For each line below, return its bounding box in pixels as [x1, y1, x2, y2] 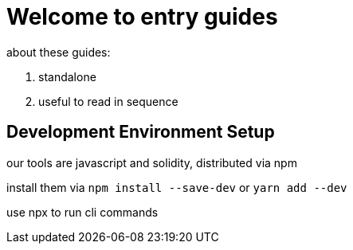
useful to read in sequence [38, 94, 178, 108]
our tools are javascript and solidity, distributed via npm [6, 155, 297, 170]
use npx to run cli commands [6, 205, 159, 219]
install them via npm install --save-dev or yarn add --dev [6, 180, 347, 194]
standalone [38, 69, 96, 84]
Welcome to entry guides [6, 3, 278, 30]
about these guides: [6, 45, 111, 59]
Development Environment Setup [6, 122, 275, 143]
